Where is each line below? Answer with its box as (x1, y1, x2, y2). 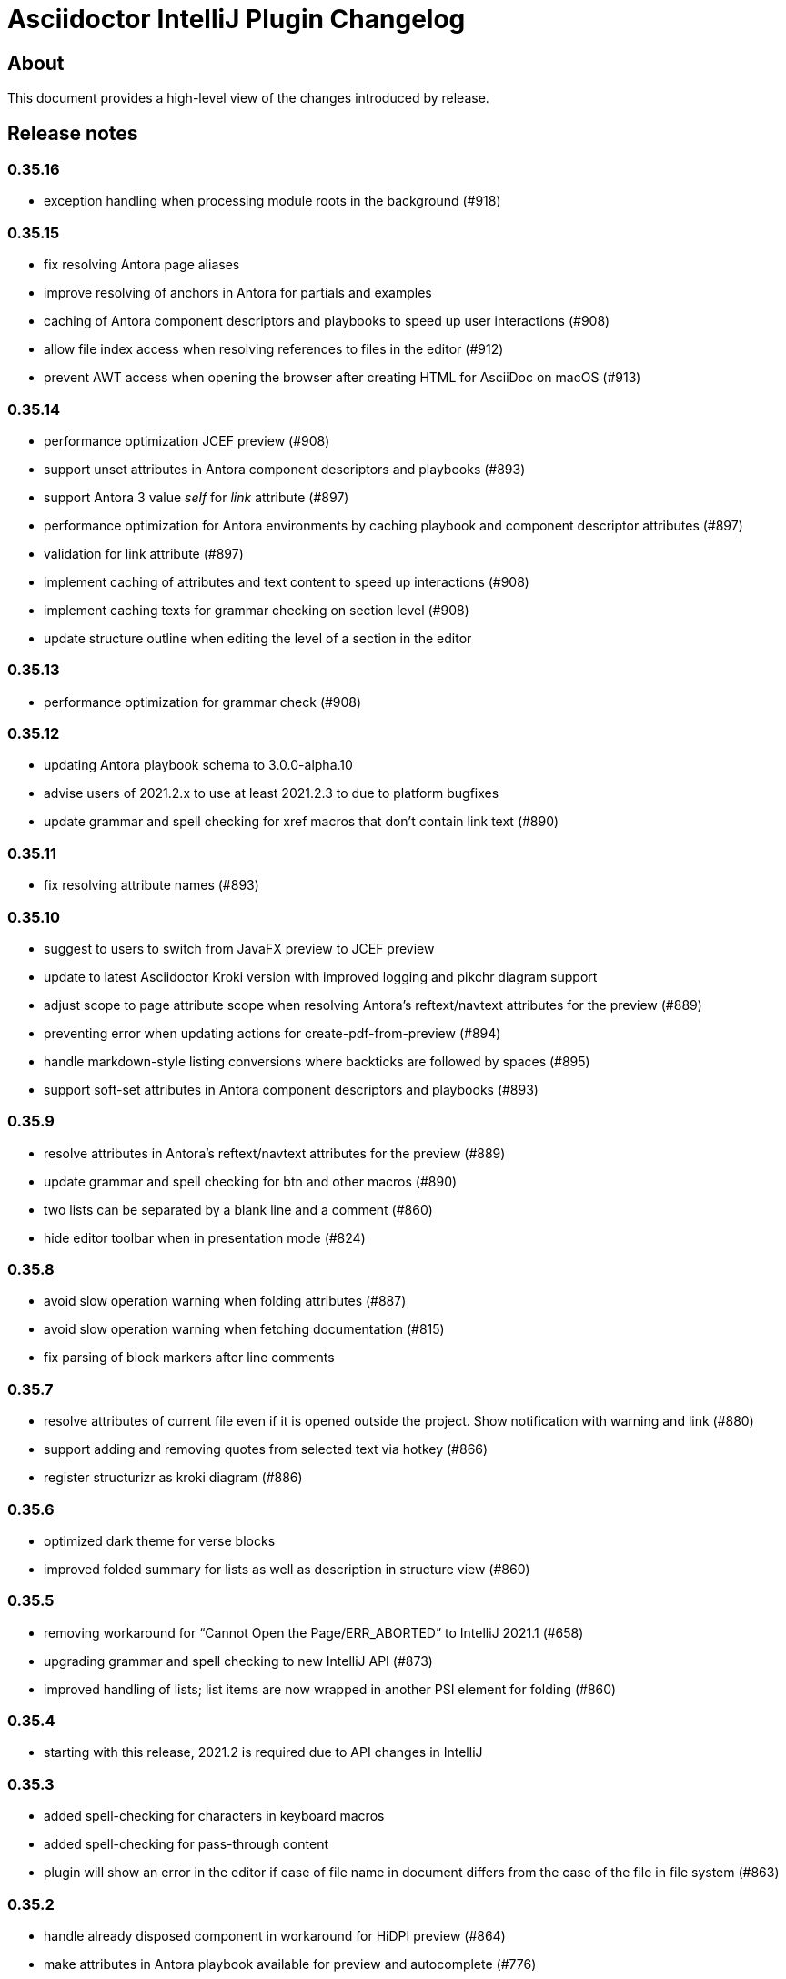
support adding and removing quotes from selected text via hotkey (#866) (44, 1441, 489, 1458)
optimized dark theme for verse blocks (44, 1532, 276, 1549)
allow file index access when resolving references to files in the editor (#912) (44, 341, 504, 358)
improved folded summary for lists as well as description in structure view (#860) (44, 1560, 530, 1577)
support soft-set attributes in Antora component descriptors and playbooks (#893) (44, 1081, 539, 1097)
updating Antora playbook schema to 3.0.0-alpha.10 (44, 757, 353, 773)
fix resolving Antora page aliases (44, 257, 240, 273)
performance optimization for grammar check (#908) (44, 693, 362, 710)
